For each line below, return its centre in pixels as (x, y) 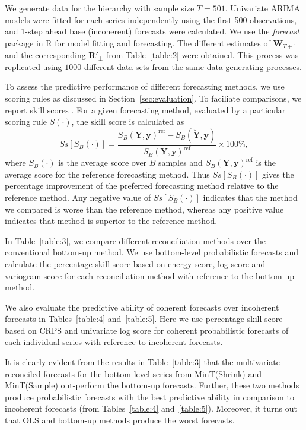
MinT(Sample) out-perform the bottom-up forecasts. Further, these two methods (152, 385)
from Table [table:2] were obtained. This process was (202, 55)
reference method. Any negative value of (78, 197)
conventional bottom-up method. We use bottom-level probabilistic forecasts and (152, 252)
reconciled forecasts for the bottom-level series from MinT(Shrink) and (133, 373)
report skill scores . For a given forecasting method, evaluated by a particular (145, 110)
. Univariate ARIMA (262, 8)
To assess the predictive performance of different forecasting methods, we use (145, 86)
